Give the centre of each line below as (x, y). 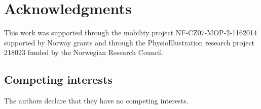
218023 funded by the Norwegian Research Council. (84, 52)
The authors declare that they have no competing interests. (96, 101)
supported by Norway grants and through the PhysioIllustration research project (129, 42)
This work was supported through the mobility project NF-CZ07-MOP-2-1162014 (130, 33)
